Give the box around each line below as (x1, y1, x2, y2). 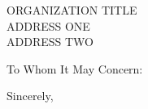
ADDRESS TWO (7, 33, 94, 50)
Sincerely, (7, 87, 54, 104)
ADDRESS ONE (7, 17, 90, 34)
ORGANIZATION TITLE (7, 2, 137, 18)
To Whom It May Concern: (7, 60, 143, 77)
